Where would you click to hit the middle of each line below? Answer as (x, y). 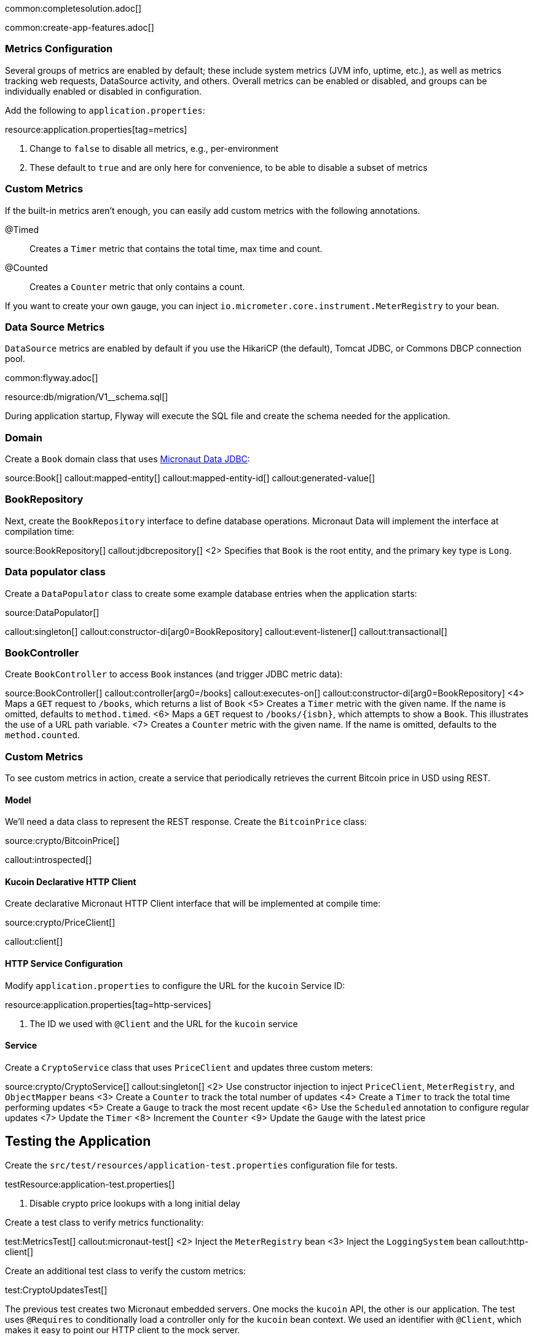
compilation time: (40, 531)
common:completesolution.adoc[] (73, 8)
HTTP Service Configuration (64, 964)
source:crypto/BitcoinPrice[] (62, 841)
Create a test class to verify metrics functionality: (104, 1222)
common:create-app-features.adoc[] (80, 27)
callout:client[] (34, 942)
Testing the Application (78, 1141)
